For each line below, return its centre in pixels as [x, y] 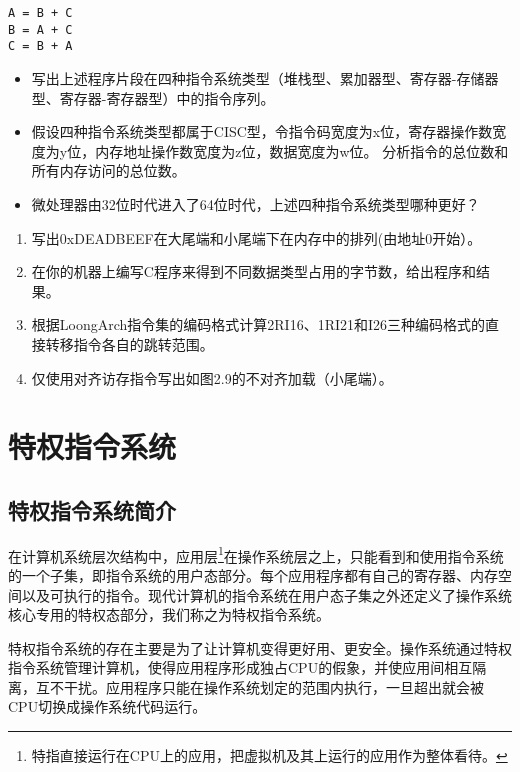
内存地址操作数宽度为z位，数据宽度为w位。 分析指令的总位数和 [302, 150]
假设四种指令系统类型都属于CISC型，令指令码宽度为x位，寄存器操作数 [262, 131]
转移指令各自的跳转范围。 [129, 343]
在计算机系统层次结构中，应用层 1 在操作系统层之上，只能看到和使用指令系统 [256, 554]
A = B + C [40, 13]
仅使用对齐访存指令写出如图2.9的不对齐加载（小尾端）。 [212, 377]
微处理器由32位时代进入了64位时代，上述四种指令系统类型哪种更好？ [255, 203]
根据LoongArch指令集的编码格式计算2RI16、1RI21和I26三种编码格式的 [258, 324]
